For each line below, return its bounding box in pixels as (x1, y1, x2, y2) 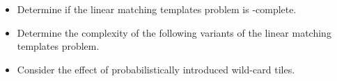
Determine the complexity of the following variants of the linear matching (17, 25, 331, 39)
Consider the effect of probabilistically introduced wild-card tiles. (17, 62, 295, 76)
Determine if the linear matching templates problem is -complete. (17, 2, 297, 16)
